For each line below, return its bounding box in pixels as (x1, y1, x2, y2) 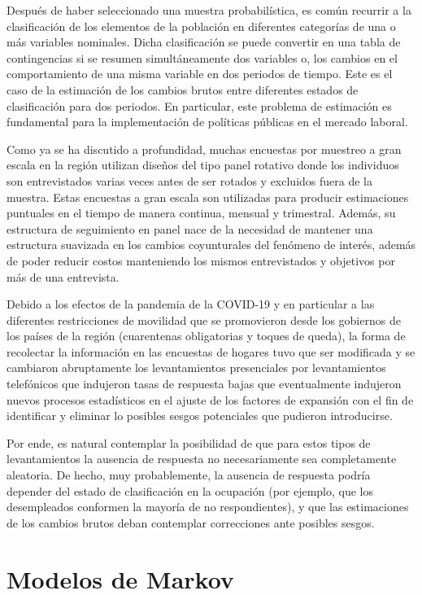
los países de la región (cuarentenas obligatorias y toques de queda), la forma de (7, 327, 406, 344)
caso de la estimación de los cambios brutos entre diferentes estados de (7, 81, 359, 98)
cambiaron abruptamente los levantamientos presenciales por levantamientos (7, 359, 386, 376)
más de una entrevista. (7, 268, 120, 285)
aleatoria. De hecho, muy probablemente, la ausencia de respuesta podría (7, 466, 371, 483)
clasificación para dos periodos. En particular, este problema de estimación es (7, 97, 392, 114)
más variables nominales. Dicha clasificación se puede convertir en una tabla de (7, 33, 401, 50)
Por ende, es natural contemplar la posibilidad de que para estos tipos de (7, 434, 371, 451)
